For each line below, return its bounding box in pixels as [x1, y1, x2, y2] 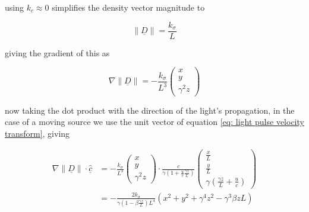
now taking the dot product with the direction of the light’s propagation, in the [5, 104, 295, 116]
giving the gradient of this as [5, 46, 110, 59]
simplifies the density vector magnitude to [52, 1, 205, 13]
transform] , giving [5, 127, 70, 139]
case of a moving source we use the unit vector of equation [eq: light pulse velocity [5, 115, 304, 128]
